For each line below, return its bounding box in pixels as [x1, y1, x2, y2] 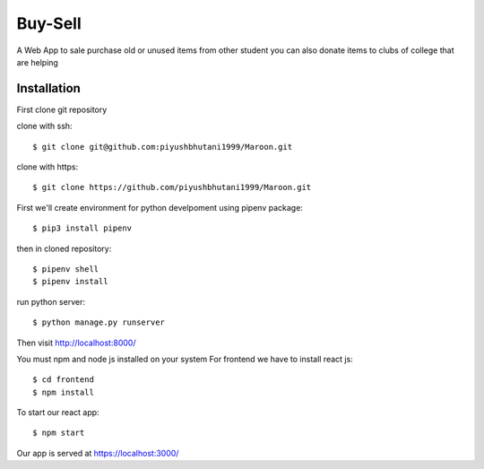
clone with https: [16, 161, 79, 172]
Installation [16, 81, 81, 96]
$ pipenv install [32, 276, 108, 287]
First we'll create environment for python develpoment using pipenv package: [16, 202, 304, 213]
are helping [16, 56, 58, 67]
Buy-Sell [16, 13, 82, 33]
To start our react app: [16, 407, 99, 418]
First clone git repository [16, 104, 108, 115]
